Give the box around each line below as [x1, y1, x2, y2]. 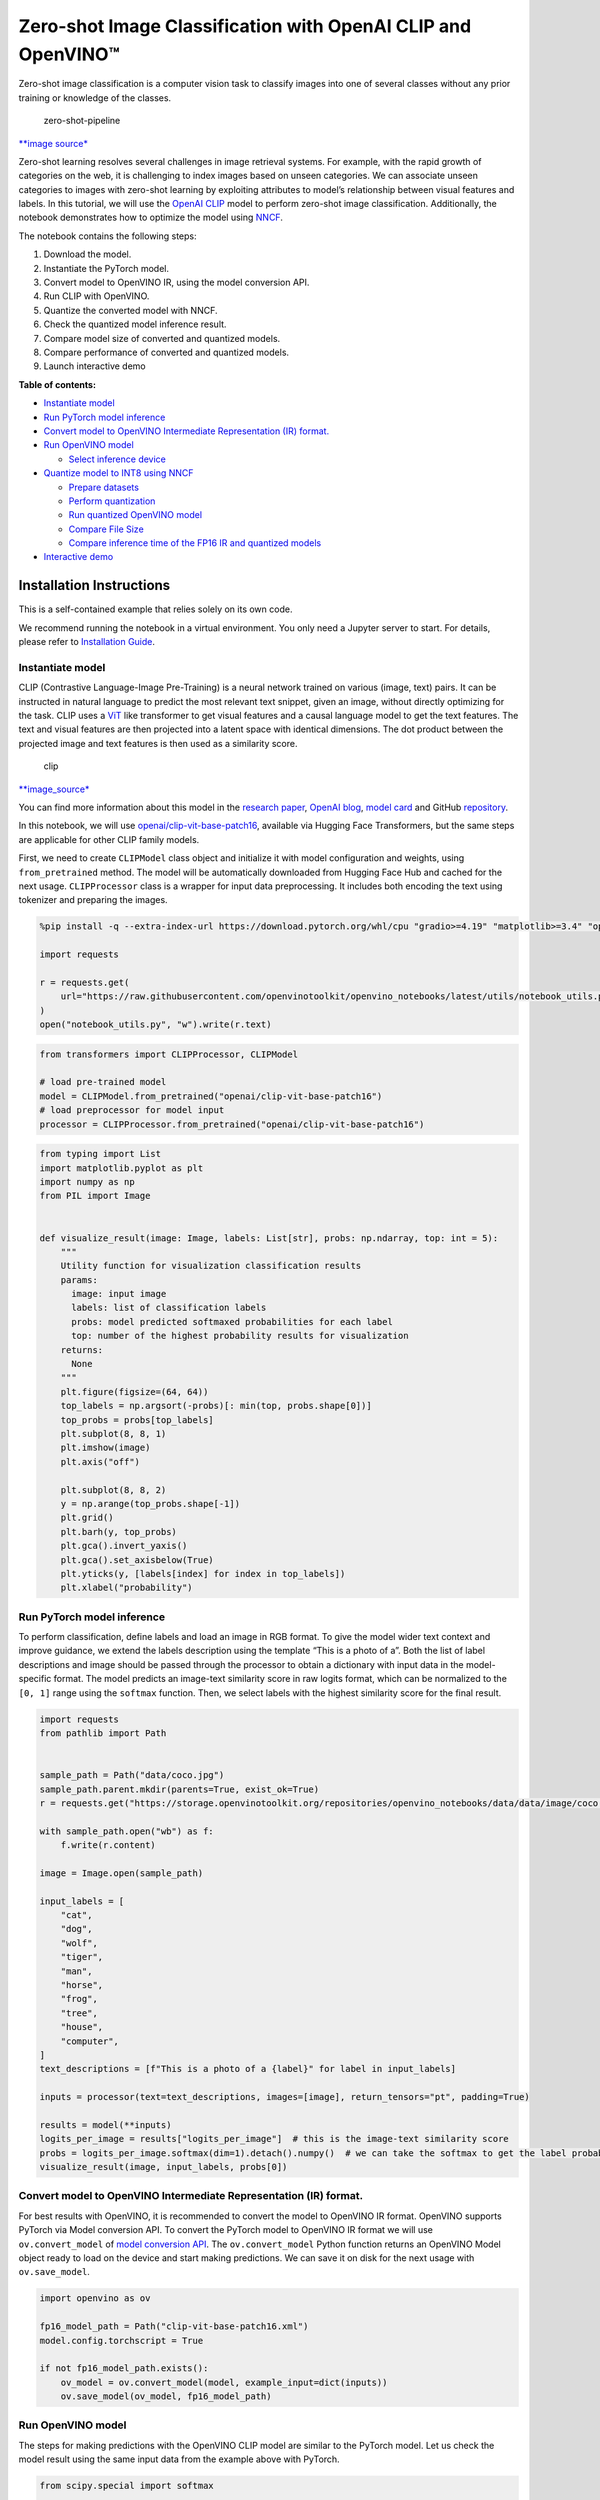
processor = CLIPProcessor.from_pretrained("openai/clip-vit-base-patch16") [39, 1118, 425, 1130]
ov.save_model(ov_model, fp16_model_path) [60, 2391, 272, 2402]
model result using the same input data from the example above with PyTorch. [18, 2453, 340, 2465]
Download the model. [43, 248, 132, 260]
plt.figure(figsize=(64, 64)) [60, 1386, 209, 1397]
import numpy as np [39, 1176, 135, 1187]
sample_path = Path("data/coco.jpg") [39, 1770, 225, 1781]
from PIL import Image [39, 1190, 151, 1202]
